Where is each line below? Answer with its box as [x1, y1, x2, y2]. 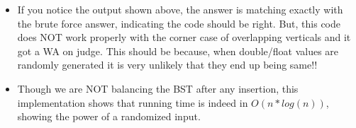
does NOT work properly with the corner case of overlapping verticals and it [17, 30, 351, 45]
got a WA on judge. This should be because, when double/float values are [17, 43, 339, 58]
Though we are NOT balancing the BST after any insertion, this [17, 81, 299, 95]
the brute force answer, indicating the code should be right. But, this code [17, 16, 341, 30]
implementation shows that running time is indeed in [17, 95, 248, 110]
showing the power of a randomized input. [17, 109, 201, 124]
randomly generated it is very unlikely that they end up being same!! [17, 57, 318, 72]
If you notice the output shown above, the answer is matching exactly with [17, 2, 343, 16]
